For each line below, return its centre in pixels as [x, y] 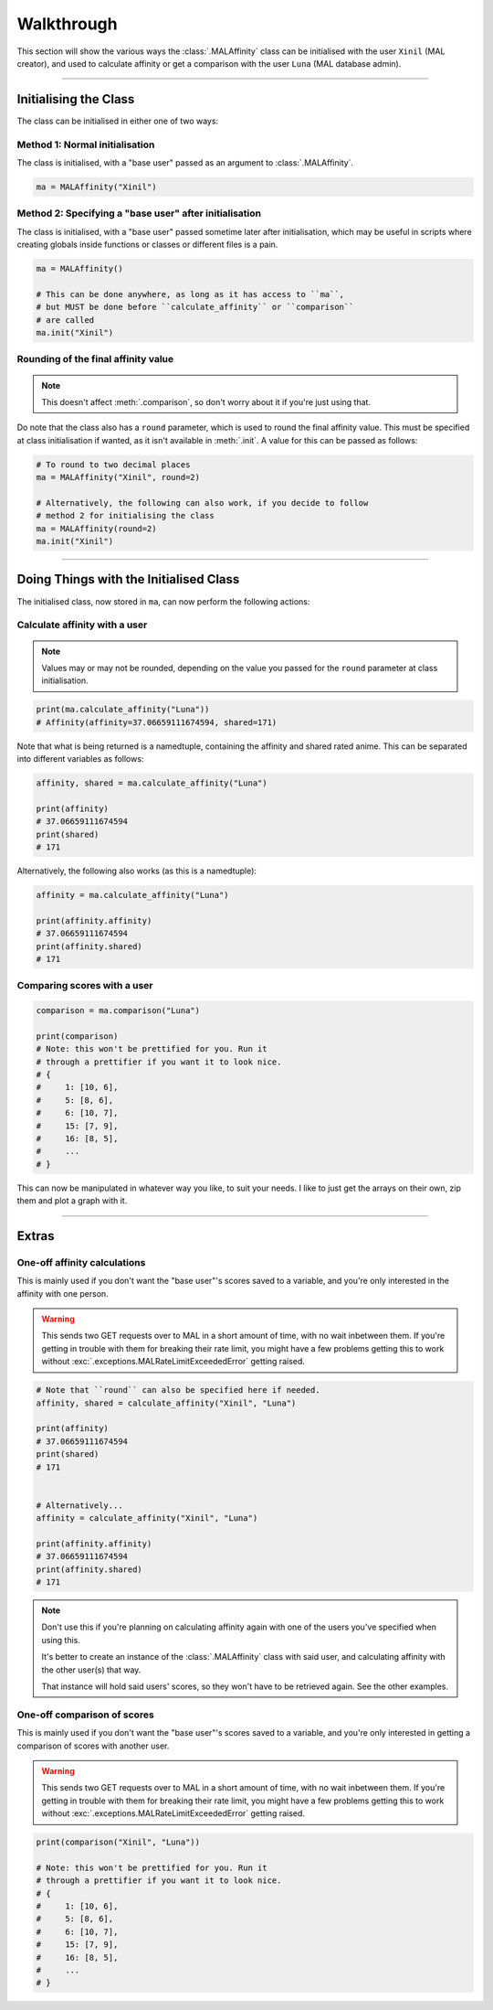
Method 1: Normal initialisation [86, 144]
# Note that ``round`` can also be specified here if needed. [178, 1390]
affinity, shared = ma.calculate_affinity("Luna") [152, 783]
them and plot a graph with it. [72, 1201]
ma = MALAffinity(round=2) [96, 529]
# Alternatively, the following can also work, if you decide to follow [202, 502]
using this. [61, 1640]
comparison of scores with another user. [93, 1746]
